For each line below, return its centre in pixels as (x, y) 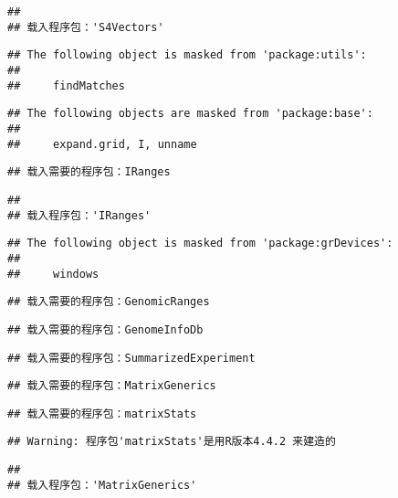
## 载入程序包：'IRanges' (79, 215)
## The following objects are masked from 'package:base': (190, 114)
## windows (53, 274)
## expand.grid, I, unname (102, 144)
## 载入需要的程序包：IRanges (89, 172)
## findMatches (66, 85)
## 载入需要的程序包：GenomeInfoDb (105, 329)
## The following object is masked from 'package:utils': (187, 55)
